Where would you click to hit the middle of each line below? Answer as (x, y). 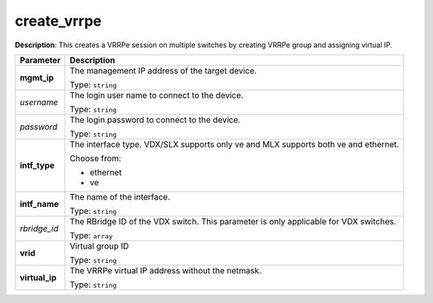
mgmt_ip (37, 78)
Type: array (91, 235)
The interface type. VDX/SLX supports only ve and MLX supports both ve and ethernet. (235, 144)
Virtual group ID (99, 246)
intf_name (39, 204)
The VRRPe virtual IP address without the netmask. (166, 270)
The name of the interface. (120, 196)
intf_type (37, 165)
